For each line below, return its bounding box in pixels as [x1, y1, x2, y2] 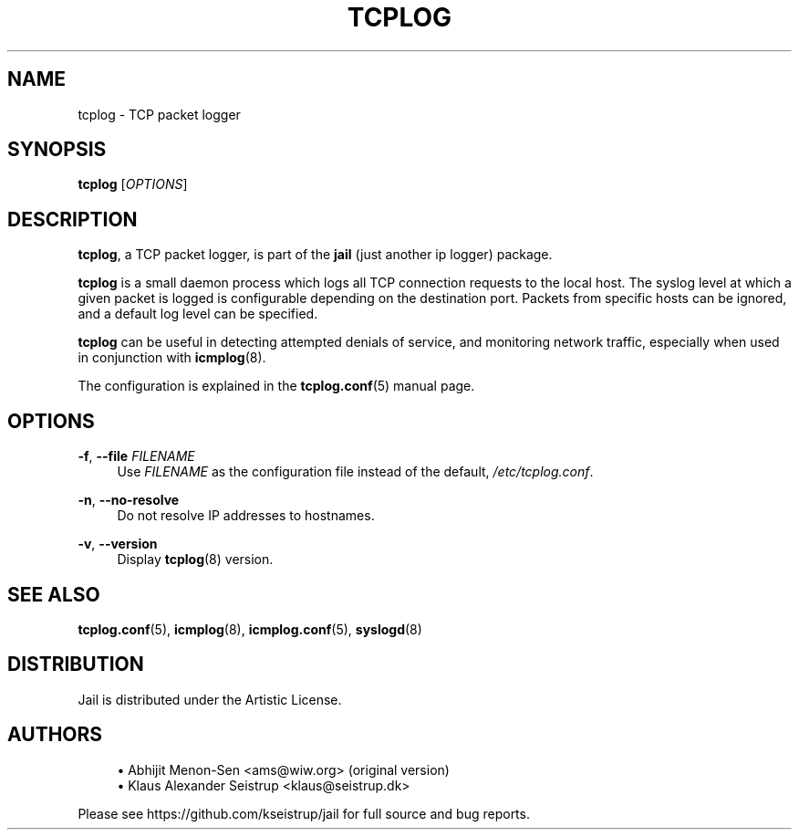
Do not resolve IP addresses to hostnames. [117, 507, 375, 524]
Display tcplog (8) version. [117, 551, 274, 568]
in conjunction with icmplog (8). [78, 350, 266, 366]
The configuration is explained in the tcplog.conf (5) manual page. [78, 378, 475, 394]
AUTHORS [7, 723, 103, 747]
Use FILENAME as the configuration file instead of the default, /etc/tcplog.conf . [117, 464, 594, 480]
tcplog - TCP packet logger [78, 106, 241, 122]
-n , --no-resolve [78, 492, 180, 508]
